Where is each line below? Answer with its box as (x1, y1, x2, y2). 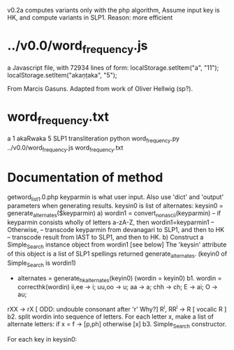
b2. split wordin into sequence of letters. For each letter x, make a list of (7, 312, 214, 321)
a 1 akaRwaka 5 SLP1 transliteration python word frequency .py (7, 134, 180, 144)
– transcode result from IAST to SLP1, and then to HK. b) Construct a (7, 233, 204, 242)
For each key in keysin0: (7, 335, 78, 343)
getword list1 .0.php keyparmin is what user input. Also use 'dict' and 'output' (7, 192, 224, 203)
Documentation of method (7, 169, 163, 185)
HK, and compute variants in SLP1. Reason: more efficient (7, 13, 173, 22)
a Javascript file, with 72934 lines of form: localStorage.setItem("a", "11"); (7, 63, 219, 72)
